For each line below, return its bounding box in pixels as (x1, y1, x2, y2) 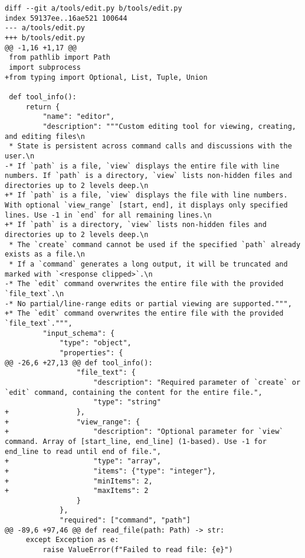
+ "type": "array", (5, 457, 161, 466)
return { (25, 102, 60, 111)
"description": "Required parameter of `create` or (93, 378, 301, 387)
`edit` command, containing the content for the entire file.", (5, 388, 263, 397)
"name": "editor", (42, 112, 115, 121)
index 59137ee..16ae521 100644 (5, 14, 127, 22)
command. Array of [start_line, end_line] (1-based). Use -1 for (5, 437, 267, 446)
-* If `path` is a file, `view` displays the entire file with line (5, 161, 280, 170)
